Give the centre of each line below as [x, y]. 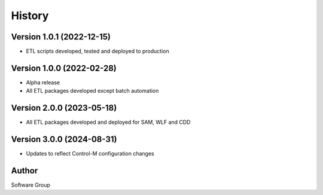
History [30, 16]
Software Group [31, 185]
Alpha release [43, 82]
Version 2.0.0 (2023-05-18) [64, 108]
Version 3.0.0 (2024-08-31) [64, 140]
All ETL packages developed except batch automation [92, 91]
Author [25, 170]
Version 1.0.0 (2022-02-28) [64, 68]
